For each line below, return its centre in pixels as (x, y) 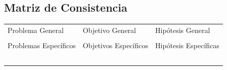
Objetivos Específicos (115, 45)
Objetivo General (109, 30)
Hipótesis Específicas (187, 45)
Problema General (36, 30)
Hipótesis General (183, 30)
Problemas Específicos (42, 45)
